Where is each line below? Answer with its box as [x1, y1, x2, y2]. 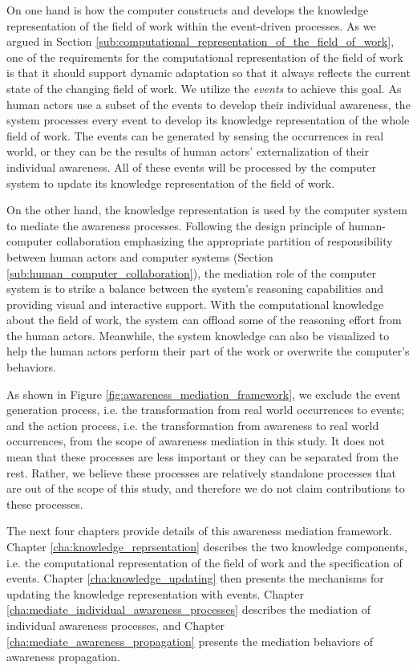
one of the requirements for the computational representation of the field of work [6, 48, 403, 65]
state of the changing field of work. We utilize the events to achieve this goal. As [6, 79, 402, 96]
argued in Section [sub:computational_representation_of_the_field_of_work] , [6, 33, 395, 50]
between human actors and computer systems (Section [6, 248, 273, 265]
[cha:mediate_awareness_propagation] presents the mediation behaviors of [6, 632, 374, 649]
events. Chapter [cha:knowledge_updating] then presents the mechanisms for [6, 570, 384, 587]
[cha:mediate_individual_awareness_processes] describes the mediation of [6, 601, 371, 618]
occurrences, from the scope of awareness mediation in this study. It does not [6, 432, 385, 449]
